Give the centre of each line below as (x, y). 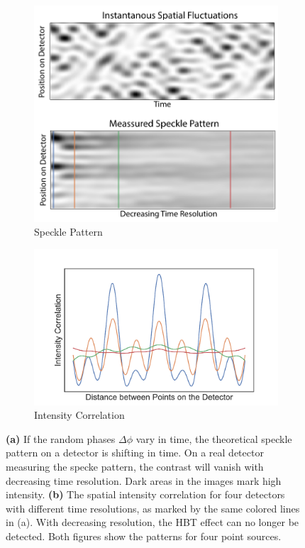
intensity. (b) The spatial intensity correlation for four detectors (145, 494)
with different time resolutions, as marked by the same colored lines (153, 508)
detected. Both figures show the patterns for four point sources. (144, 536)
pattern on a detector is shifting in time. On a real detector (135, 453)
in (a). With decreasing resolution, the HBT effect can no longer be (152, 522)
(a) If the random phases (61, 438)
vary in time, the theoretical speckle (214, 438)
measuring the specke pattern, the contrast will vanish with (135, 466)
